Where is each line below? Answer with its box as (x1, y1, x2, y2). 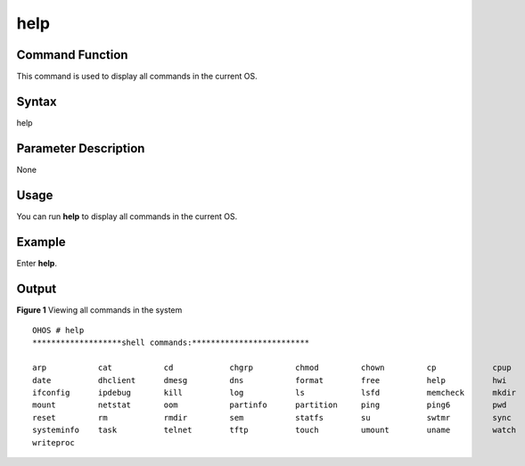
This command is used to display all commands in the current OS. (16, 71, 258, 82)
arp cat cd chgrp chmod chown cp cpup (32, 363, 512, 373)
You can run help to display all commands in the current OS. (16, 210, 238, 222)
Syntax (16, 94, 57, 109)
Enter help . (16, 258, 58, 268)
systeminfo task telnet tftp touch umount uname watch (32, 425, 517, 436)
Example (16, 234, 66, 249)
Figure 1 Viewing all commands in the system (16, 304, 183, 315)
